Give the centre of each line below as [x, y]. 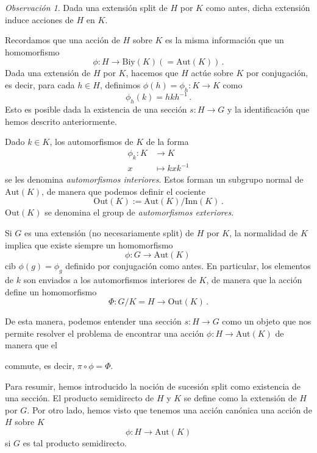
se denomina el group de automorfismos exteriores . [139, 212]
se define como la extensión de [240, 398]
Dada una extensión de [48, 73]
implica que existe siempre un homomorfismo [89, 244]
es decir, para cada [40, 84]
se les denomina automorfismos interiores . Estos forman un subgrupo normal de [154, 179]
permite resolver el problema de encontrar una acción [105, 333]
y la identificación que [268, 109]
